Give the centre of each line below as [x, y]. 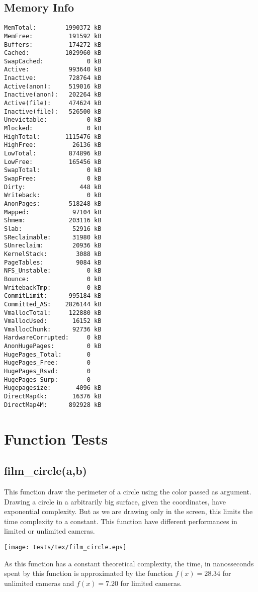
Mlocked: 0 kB [53, 129]
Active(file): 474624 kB [53, 103]
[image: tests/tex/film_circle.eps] [65, 547]
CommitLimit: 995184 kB [53, 296]
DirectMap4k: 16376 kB [53, 397]
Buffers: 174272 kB [53, 45]
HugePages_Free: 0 [47, 363]
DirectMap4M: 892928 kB [53, 405]
